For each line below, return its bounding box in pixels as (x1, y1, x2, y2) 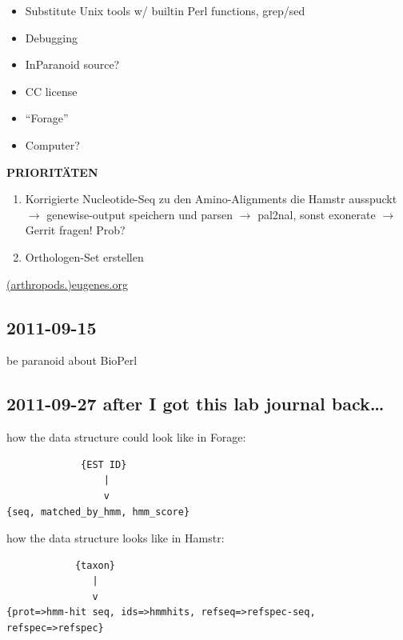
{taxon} (74, 559, 116, 571)
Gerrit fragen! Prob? (25, 222, 126, 238)
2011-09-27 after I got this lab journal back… (6, 391, 385, 416)
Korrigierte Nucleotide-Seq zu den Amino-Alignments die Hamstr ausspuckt (25, 190, 397, 207)
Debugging (25, 29, 78, 46)
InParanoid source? (25, 56, 120, 73)
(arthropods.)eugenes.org (6, 275, 128, 292)
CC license (25, 82, 78, 99)
